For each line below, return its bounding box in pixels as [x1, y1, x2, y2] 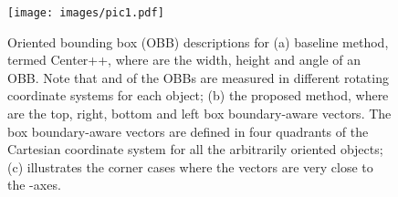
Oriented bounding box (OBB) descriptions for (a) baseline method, [7, 32, 389, 51]
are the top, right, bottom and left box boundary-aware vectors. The [7, 104, 392, 123]
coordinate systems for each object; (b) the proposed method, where [7, 86, 389, 105]
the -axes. [7, 175, 61, 194]
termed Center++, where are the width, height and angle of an [7, 50, 361, 69]
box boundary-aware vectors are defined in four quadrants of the [7, 121, 369, 140]
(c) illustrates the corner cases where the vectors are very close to [7, 157, 373, 176]
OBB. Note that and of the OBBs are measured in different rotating [7, 67, 389, 87]
